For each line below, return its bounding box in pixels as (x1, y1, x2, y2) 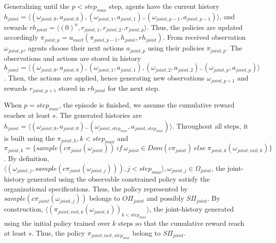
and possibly (146, 193, 184, 203)
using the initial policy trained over (4, 217, 110, 228)
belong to (132, 227, 161, 238)
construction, (4, 204, 43, 214)
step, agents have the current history (109, 1, 220, 11)
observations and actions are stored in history (4, 53, 141, 63)
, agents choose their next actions (24, 43, 124, 53)
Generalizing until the (4, 1, 70, 11)
